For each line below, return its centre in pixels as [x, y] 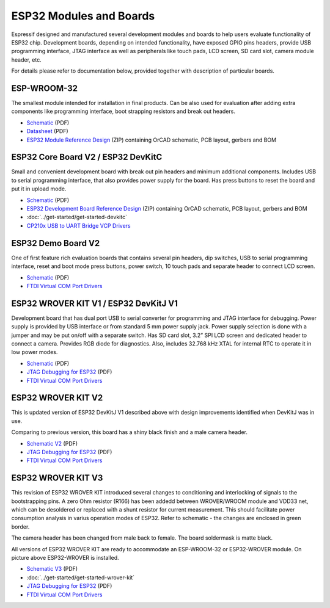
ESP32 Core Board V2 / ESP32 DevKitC [87, 157]
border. [20, 527]
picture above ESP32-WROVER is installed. [65, 558]
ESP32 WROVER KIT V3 [57, 478]
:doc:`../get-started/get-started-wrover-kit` [80, 577]
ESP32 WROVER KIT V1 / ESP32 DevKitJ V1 [95, 303]
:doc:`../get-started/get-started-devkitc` [77, 217]
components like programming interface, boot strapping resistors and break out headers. [123, 111]
